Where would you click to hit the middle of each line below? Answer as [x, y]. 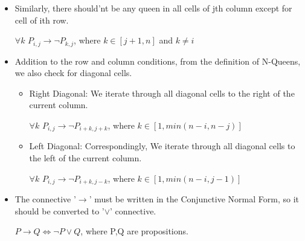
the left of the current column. [85, 158]
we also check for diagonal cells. [73, 73]
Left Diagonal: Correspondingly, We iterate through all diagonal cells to [162, 146]
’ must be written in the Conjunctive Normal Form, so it [194, 199]
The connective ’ [45, 199]
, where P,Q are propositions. [134, 231]
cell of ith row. [42, 20]
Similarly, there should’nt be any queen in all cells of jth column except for [153, 8]
